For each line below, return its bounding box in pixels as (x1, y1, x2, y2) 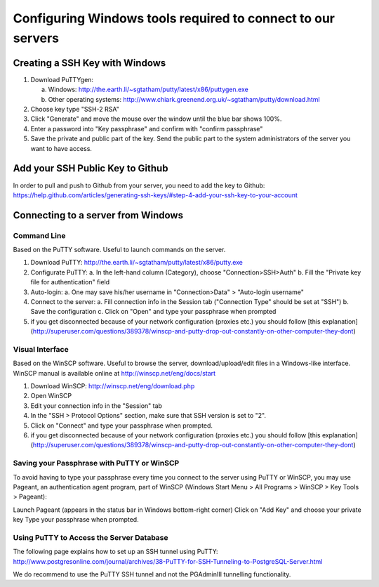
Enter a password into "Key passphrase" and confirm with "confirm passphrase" (30, 124, 263, 133)
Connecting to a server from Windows (13, 209, 184, 221)
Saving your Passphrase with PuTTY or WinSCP (13, 459, 180, 468)
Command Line (13, 230, 66, 240)
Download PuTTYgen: (30, 75, 94, 84)
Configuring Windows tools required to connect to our (13, 11, 335, 26)
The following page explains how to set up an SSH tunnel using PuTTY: (13, 548, 218, 556)
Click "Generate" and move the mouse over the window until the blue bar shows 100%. (30, 114, 282, 123)
